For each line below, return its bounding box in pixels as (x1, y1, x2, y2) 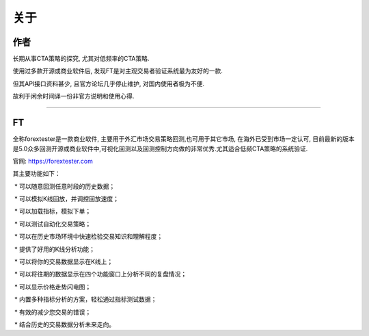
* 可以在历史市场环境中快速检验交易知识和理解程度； (14, 233, 163, 241)
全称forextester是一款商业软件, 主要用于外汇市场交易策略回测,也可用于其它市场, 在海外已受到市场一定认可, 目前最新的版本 (12, 135, 355, 143)
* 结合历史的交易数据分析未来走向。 (14, 320, 115, 328)
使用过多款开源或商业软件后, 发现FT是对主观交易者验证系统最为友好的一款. (12, 67, 223, 75)
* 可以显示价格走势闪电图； (14, 283, 92, 291)
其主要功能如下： (12, 170, 61, 178)
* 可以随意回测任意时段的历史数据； (14, 182, 115, 190)
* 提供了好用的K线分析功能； (14, 245, 96, 253)
